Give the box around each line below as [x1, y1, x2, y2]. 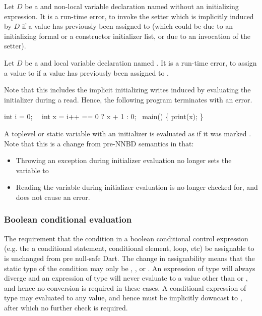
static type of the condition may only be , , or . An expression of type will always [4, 262, 255, 273]
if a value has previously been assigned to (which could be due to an [22, 21, 233, 31]
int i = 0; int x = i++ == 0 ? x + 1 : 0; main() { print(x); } [4, 111, 204, 122]
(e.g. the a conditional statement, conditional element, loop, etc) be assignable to [4, 243, 254, 253]
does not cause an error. [16, 191, 90, 202]
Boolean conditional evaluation [4, 213, 132, 226]
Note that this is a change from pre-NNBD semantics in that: [4, 138, 194, 148]
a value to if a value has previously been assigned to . [4, 67, 169, 78]
